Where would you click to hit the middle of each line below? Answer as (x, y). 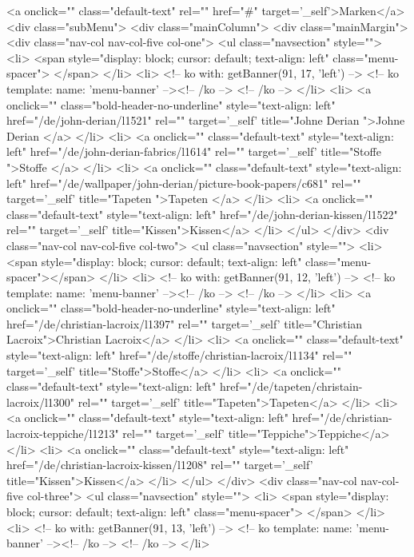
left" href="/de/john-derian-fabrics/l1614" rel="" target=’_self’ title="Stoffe (194, 151)
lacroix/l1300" (41, 402)
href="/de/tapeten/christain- (291, 386)
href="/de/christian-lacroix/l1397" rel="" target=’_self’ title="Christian (185, 323)
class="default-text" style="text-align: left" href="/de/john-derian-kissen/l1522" (202, 214)
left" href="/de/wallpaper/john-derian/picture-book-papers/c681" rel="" (184, 183)
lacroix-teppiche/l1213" (63, 434)
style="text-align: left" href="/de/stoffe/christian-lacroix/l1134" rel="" (179, 355)
